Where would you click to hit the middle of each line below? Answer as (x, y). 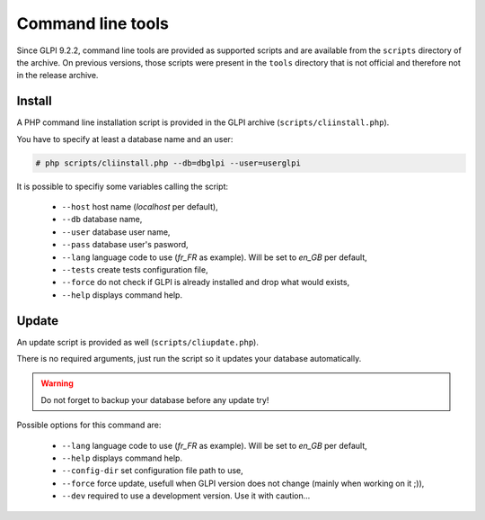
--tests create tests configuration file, (135, 269)
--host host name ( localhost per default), (140, 206)
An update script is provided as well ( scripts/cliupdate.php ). (138, 342)
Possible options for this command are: (89, 425)
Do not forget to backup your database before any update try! (155, 399)
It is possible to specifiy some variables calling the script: (123, 186)
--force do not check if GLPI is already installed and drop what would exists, (206, 282)
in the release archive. (57, 76)
